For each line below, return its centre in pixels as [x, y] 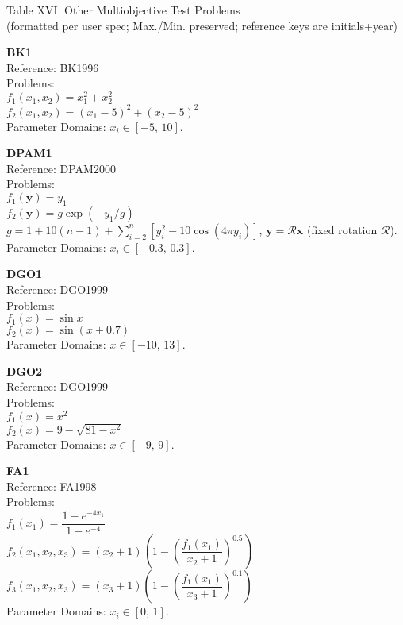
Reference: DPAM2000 [61, 168]
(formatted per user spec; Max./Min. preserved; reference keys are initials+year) [202, 25]
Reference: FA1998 [52, 486]
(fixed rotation [342, 229]
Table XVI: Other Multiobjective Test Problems [123, 10]
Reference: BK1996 [53, 67]
